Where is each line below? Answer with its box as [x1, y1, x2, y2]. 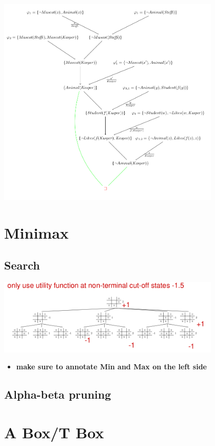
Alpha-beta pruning [4, 386, 111, 402]
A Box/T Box [4, 422, 104, 442]
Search [4, 257, 40, 273]
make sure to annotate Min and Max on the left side [16, 361, 207, 372]
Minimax [4, 222, 69, 243]
